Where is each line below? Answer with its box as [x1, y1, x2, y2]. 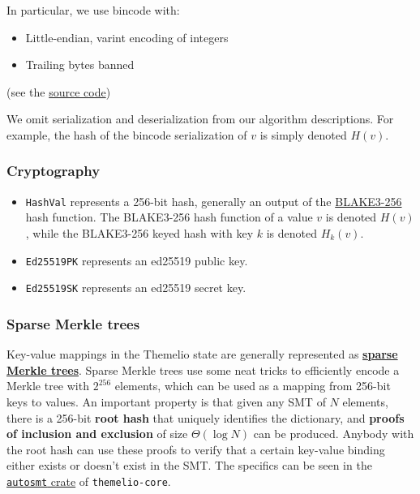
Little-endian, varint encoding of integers [25, 28, 229, 45]
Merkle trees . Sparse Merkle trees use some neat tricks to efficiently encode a [6, 361, 400, 378]
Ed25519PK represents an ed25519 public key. [25, 251, 248, 268]
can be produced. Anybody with [253, 425, 414, 442]
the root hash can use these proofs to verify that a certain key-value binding [6, 440, 385, 457]
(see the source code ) [6, 83, 111, 100]
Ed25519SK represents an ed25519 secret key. [25, 279, 246, 296]
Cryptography [6, 161, 101, 181]
